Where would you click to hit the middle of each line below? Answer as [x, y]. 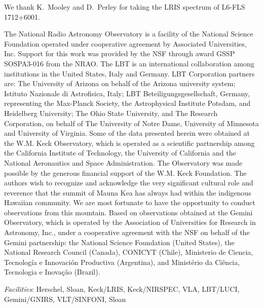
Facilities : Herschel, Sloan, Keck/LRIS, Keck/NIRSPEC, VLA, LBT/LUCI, [122, 289]
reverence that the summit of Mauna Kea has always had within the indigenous [128, 192]
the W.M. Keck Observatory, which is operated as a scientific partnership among [129, 143]
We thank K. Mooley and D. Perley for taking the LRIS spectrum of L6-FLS [125, 7]
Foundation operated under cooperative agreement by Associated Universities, [125, 43]
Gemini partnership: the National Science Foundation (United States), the [119, 242]
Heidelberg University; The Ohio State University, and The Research [111, 113]
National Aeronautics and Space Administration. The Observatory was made [123, 162]
